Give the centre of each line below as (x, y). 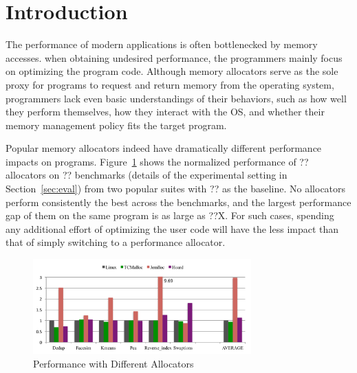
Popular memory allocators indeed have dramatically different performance (164, 148)
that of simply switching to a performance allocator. (116, 242)
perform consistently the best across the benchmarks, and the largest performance (178, 202)
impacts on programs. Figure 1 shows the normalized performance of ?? (157, 161)
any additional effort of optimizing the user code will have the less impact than (172, 228)
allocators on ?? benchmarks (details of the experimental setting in (147, 175)
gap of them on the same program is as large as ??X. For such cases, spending (170, 215)
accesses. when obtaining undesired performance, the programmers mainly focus (174, 57)
